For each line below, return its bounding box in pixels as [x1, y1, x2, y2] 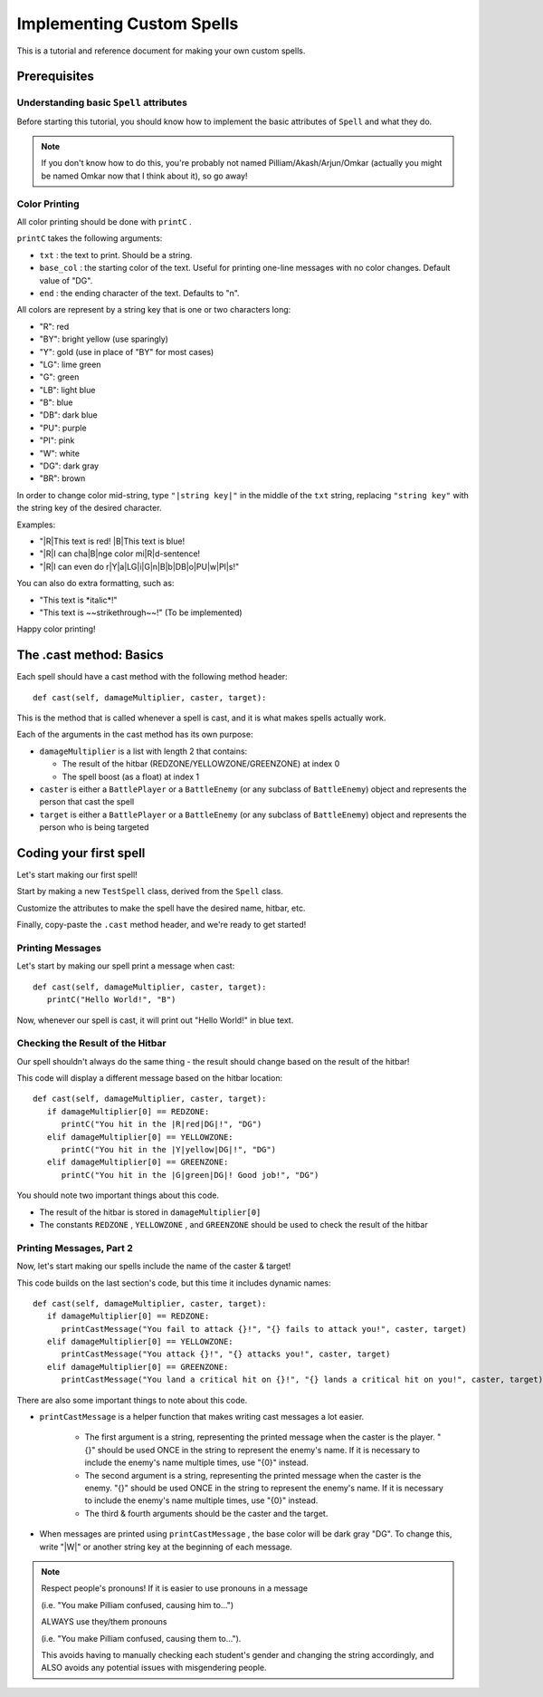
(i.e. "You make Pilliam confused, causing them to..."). [41, 1633, 242, 1644]
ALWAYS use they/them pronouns [41, 1616, 167, 1627]
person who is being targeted [39, 822, 149, 833]
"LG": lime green [39, 359, 101, 370]
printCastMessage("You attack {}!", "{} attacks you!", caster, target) [61, 1349, 391, 1359]
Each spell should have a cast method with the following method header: [16, 671, 289, 682]
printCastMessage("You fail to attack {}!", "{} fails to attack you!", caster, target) [61, 1324, 468, 1334]
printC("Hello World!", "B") [46, 995, 176, 1005]
